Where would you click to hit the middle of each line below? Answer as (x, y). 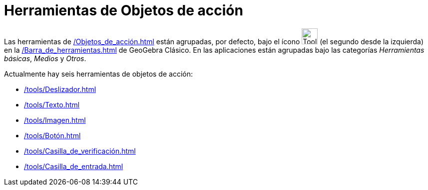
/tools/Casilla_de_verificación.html (80, 151)
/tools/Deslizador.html (60, 89)
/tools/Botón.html (52, 135)
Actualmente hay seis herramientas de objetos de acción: (98, 74)
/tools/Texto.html (52, 104)
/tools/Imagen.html (55, 120)
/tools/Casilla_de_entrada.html (74, 166)
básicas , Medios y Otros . (45, 58)
